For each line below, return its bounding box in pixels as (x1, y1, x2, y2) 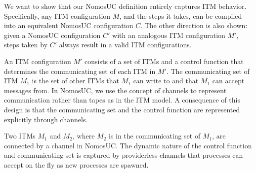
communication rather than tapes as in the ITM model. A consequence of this (4, 95, 240, 105)
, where (72, 131, 95, 141)
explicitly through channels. (4, 114, 88, 124)
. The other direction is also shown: (140, 20, 248, 31)
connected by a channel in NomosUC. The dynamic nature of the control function (4, 140, 252, 150)
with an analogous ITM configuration (112, 30, 225, 40)
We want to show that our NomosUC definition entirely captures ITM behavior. (4, 1, 247, 11)
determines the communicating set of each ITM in (4, 66, 156, 76)
